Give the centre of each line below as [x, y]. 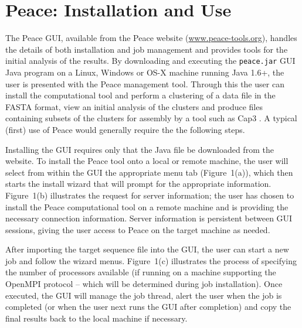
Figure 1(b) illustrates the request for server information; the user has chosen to [150, 195]
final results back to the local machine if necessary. [96, 318]
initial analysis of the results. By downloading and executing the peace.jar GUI [150, 61]
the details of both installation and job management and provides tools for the [147, 49]
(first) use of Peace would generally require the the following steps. [125, 129]
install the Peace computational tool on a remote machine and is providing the [147, 206]
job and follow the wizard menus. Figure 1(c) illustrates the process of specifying [151, 260]
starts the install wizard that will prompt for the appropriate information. [138, 184]
